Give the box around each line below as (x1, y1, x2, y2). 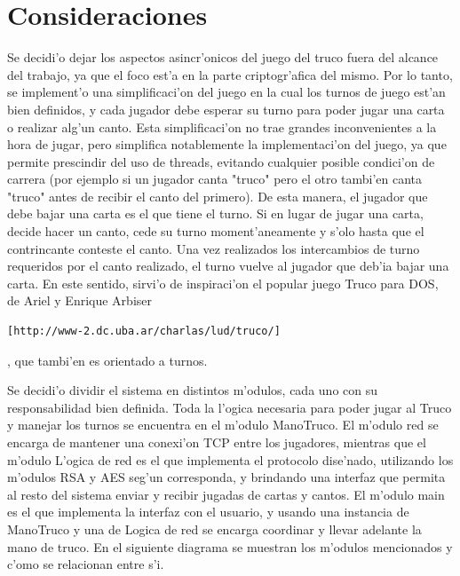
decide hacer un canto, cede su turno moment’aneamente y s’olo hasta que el (7, 222, 424, 241)
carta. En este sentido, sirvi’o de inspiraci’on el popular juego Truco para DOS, (7, 273, 439, 292)
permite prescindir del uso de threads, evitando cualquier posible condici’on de (7, 152, 435, 170)
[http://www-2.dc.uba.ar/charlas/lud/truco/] (7, 325, 281, 338)
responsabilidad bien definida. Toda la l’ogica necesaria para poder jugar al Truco (7, 398, 452, 416)
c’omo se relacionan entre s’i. (7, 555, 164, 573)
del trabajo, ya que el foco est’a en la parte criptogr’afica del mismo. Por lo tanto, (7, 65, 453, 83)
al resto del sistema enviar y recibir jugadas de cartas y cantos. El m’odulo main (7, 485, 445, 503)
